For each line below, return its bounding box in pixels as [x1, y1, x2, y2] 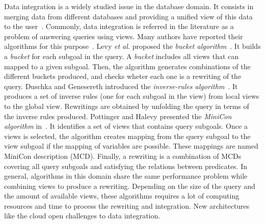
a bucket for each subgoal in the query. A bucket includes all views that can [4, 50, 239, 61]
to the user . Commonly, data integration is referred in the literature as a [4, 21, 234, 32]
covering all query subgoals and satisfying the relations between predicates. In [4, 160, 248, 171]
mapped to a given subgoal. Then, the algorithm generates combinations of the [4, 61, 251, 71]
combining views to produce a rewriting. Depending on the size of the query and [4, 180, 255, 191]
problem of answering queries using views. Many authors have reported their [4, 31, 243, 41]
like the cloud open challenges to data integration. [4, 210, 161, 221]
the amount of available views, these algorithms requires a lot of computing [4, 190, 240, 201]
